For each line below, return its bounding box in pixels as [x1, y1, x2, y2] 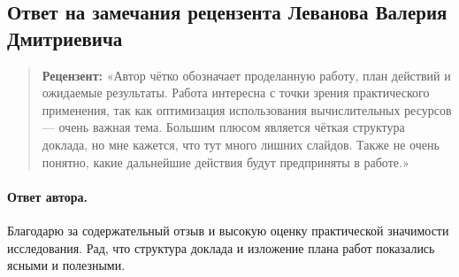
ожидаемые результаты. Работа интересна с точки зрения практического [42, 83, 430, 102]
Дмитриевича [7, 24, 123, 51]
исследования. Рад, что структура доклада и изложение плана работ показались [7, 238, 435, 257]
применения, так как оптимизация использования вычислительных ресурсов [42, 100, 452, 119]
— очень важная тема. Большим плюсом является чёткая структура [42, 118, 405, 136]
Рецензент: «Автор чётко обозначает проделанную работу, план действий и [42, 65, 451, 84]
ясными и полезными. [7, 256, 126, 274]
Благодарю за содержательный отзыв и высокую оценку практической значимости [7, 220, 449, 239]
